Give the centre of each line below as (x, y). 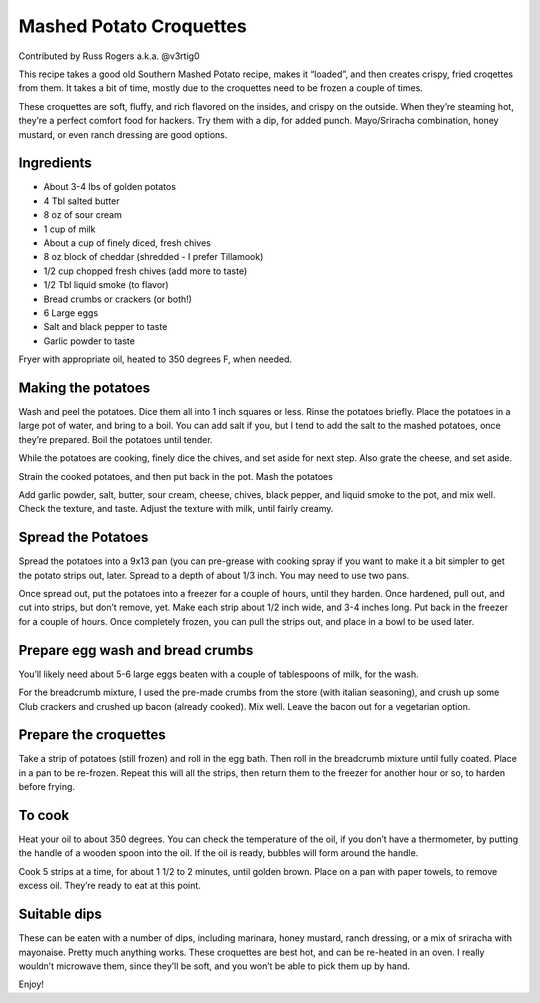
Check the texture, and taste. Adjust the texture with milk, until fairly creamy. (176, 509)
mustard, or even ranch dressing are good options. (123, 134)
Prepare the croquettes (92, 735)
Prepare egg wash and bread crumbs (136, 650)
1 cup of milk (69, 229)
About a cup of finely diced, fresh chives (127, 242)
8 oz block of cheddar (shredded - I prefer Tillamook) (153, 257)
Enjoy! (31, 984)
